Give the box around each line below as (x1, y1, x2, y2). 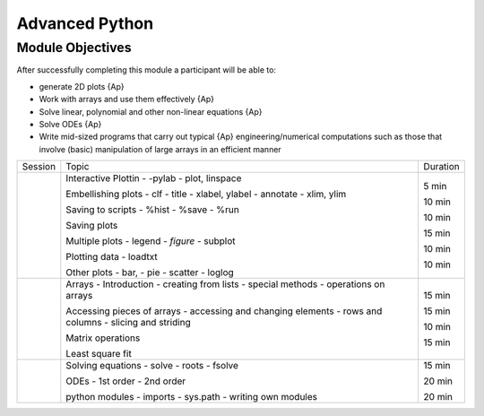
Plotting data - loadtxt (65, 251, 158, 264)
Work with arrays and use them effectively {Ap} (39, 94, 215, 105)
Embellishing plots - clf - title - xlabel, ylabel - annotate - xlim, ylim (65, 188, 347, 201)
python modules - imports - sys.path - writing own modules (65, 391, 318, 403)
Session (22, 160, 56, 173)
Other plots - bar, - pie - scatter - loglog (65, 266, 235, 279)
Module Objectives (16, 39, 132, 56)
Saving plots (65, 220, 118, 232)
